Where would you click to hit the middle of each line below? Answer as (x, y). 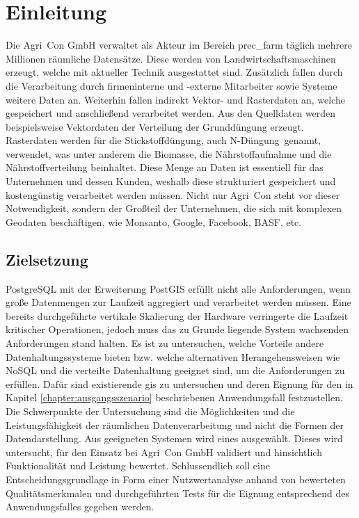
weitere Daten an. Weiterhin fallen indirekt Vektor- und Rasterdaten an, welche (175, 99)
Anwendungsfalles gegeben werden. (80, 507)
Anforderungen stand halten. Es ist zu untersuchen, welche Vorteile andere (165, 343)
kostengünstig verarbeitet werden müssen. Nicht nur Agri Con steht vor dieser (173, 194)
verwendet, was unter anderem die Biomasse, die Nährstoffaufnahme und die (169, 153)
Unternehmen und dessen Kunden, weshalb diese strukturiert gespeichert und (171, 181)
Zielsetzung (47, 259)
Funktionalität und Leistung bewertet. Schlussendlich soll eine (138, 466)
